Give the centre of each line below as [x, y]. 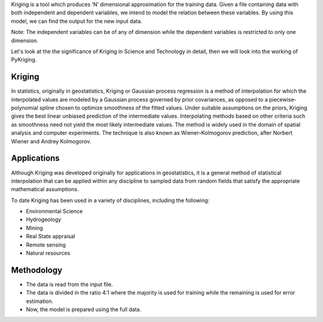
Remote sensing [46, 244]
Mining [34, 228]
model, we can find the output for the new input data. [77, 21]
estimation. [40, 301]
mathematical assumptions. [45, 189]
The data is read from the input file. [69, 284]
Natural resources [48, 253]
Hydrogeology [44, 220]
